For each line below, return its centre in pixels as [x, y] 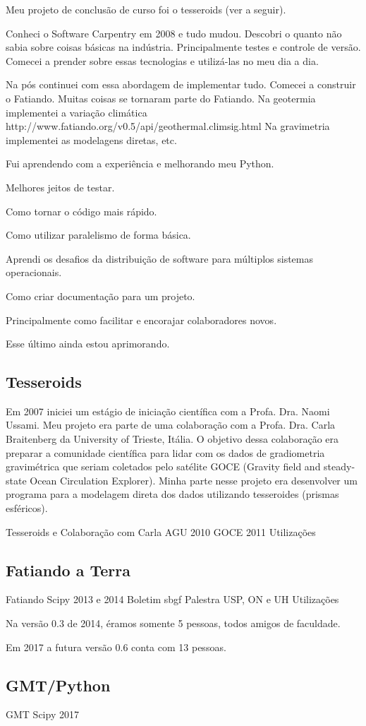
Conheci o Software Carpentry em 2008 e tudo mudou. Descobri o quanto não [174, 33]
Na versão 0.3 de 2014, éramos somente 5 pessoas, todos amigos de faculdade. [173, 623]
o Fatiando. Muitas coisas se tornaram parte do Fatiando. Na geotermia [161, 98]
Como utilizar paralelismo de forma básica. [98, 235]
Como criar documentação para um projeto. [100, 296]
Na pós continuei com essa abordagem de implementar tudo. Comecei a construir [181, 84]
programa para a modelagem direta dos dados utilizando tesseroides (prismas [172, 494]
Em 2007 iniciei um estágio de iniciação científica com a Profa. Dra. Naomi [168, 411]
